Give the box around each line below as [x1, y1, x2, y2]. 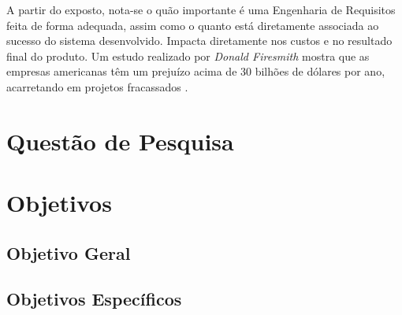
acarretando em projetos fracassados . [6, 78, 188, 94]
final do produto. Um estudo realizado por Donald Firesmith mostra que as [6, 47, 370, 64]
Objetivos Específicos [6, 287, 182, 311]
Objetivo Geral [6, 240, 131, 265]
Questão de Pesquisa [6, 124, 234, 157]
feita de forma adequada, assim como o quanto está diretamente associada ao [6, 17, 379, 33]
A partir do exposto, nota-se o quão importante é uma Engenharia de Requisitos [6, 2, 396, 17]
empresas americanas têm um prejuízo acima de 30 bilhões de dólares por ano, [6, 63, 385, 80]
